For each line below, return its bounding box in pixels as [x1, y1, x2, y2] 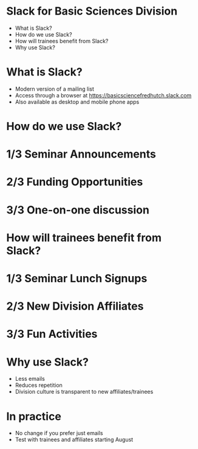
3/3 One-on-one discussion [6, 203, 150, 217]
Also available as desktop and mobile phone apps [15, 98, 140, 105]
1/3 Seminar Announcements [6, 147, 156, 161]
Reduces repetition [15, 381, 63, 389]
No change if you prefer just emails [15, 430, 103, 437]
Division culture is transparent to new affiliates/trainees [15, 388, 154, 395]
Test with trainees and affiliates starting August [15, 436, 134, 444]
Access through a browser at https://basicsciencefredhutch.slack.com [15, 91, 192, 99]
